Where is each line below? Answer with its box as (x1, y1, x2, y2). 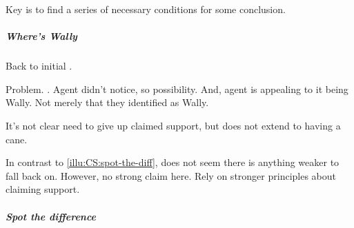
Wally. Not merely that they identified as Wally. (6, 95, 209, 110)
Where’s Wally (6, 29, 77, 43)
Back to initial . (6, 59, 72, 73)
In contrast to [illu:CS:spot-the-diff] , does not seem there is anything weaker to (6, 155, 340, 169)
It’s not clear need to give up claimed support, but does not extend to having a (6, 118, 341, 132)
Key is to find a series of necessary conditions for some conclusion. (6, 2, 286, 16)
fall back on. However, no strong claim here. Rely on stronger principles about (6, 168, 336, 183)
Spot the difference (6, 209, 97, 223)
